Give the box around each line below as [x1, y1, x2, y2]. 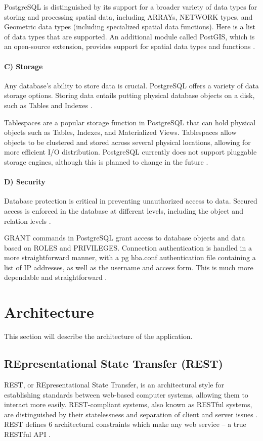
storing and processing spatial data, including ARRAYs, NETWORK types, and [4, 11, 253, 22]
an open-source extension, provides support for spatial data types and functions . [4, 41, 255, 52]
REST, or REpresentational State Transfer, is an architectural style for [4, 379, 224, 389]
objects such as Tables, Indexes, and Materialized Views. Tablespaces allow [4, 127, 237, 137]
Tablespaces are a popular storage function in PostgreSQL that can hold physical [4, 117, 256, 127]
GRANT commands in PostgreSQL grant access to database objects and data [4, 232, 245, 243]
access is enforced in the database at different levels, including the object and [4, 205, 243, 216]
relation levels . [4, 215, 51, 226]
